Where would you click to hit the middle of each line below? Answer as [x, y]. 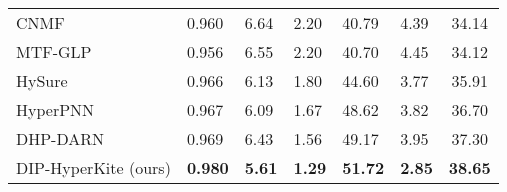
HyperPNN [55, 109]
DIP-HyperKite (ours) [93, 167]
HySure [42, 80]
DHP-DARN [60, 138]
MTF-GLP [54, 51]
